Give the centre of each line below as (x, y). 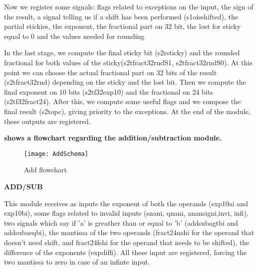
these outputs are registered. (47, 121)
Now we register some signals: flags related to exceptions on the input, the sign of (129, 6)
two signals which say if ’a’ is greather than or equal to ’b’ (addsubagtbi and (121, 222)
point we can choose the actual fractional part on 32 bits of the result (111, 72)
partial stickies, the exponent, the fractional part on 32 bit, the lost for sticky (123, 26)
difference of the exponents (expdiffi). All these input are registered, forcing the (126, 252)
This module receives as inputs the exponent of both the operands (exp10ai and (126, 203)
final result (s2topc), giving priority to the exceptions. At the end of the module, (127, 111)
